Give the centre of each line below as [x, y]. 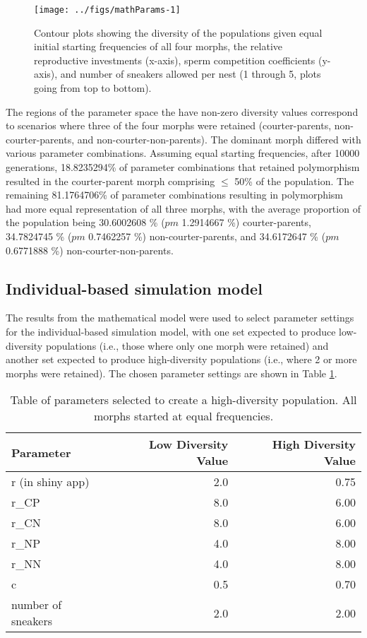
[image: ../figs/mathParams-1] [107, 10]
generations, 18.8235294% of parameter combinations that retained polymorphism [183, 167]
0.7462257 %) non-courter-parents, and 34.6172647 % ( [207, 236]
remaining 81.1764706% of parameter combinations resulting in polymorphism [175, 195]
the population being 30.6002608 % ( [85, 222]
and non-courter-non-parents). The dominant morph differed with [219, 139]
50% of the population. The [294, 181]
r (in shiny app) [50, 482]
